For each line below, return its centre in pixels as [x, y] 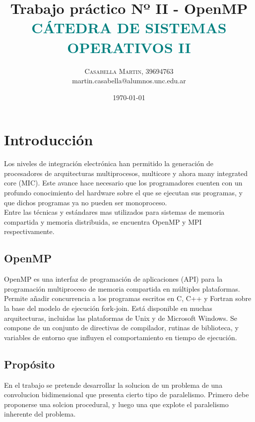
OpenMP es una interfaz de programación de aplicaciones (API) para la [113, 279]
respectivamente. [29, 231]
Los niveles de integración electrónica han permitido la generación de [109, 163]
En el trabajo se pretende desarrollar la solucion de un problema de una [113, 385]
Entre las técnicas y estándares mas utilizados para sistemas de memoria [114, 212]
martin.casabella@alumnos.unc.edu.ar [129, 81]
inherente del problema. [40, 414]
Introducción [49, 140]
